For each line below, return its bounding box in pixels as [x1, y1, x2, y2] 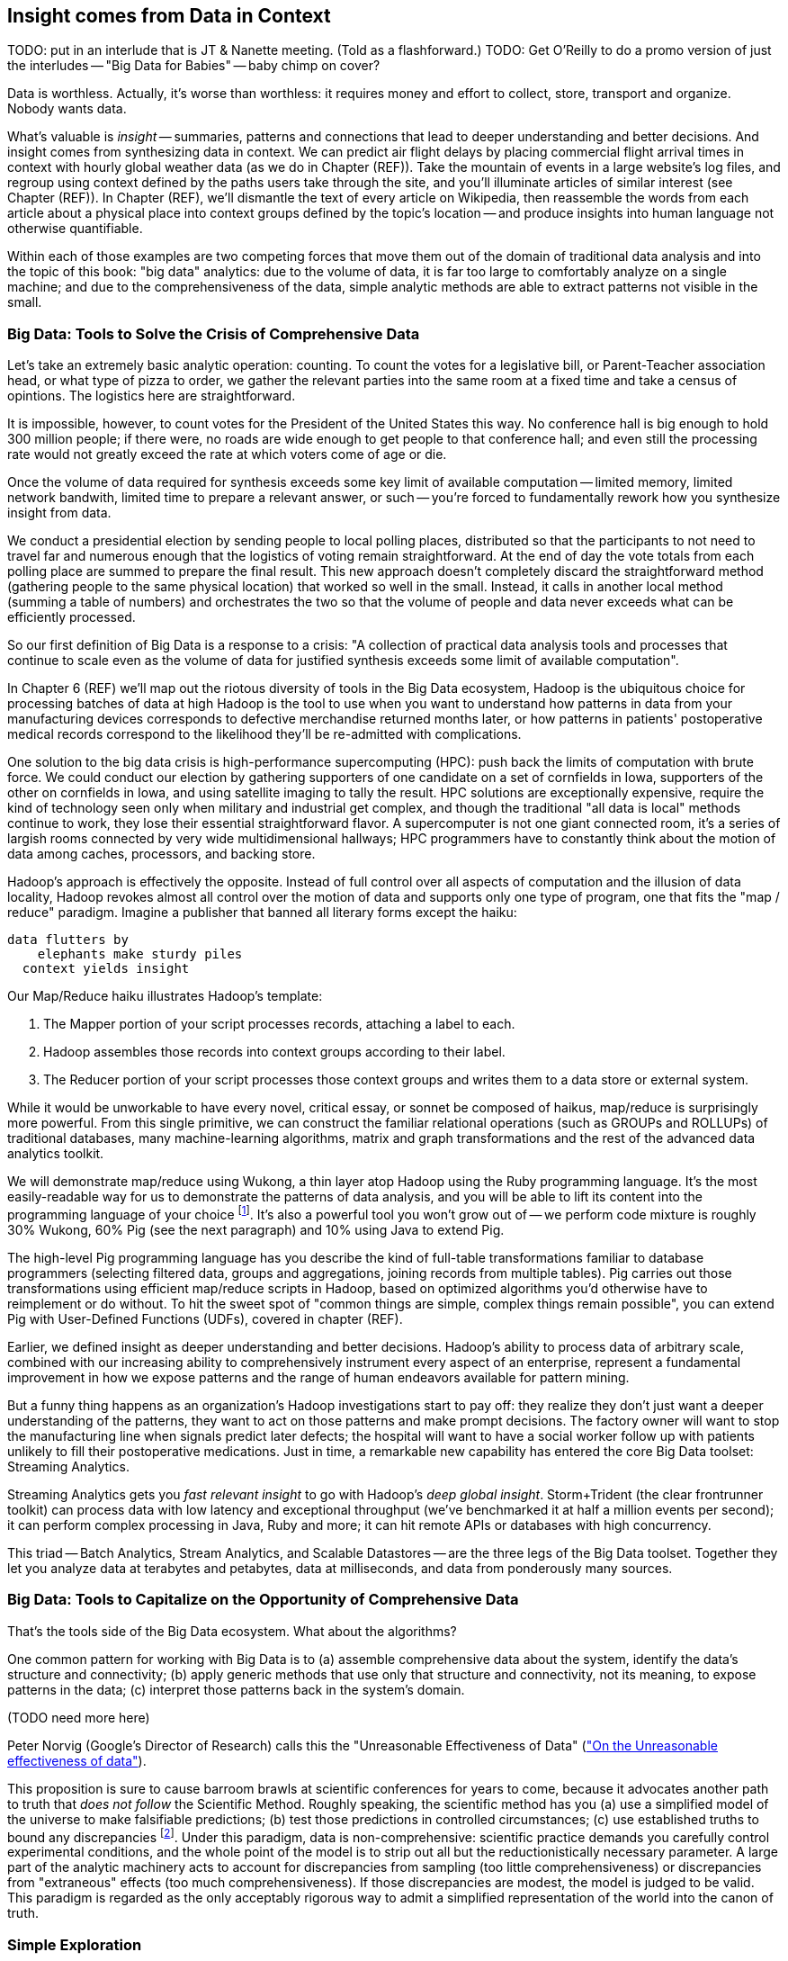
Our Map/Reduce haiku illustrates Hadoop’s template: [7, 988, 323, 1004]
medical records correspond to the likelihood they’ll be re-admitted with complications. [7, 726, 522, 742]
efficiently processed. [7, 609, 136, 625]
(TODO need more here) [7, 1709, 150, 1725]
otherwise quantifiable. [7, 220, 143, 237]
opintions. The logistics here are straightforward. [7, 388, 296, 404]
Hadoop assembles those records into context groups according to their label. [43, 1044, 506, 1060]
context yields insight [22, 961, 190, 976]
